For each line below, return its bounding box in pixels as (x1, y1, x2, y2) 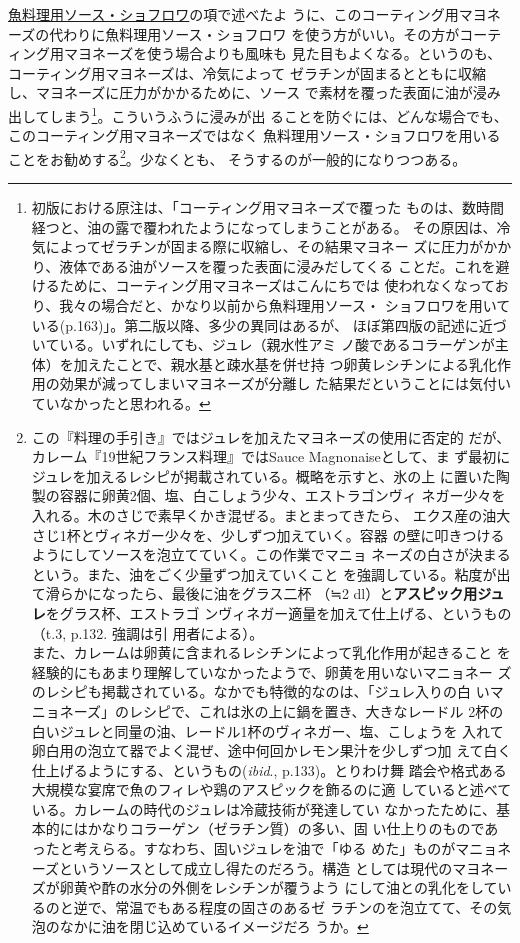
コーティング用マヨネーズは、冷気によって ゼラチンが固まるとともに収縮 (8, 62, 486, 83)
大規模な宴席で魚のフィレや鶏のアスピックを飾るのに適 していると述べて (31, 779, 512, 800)
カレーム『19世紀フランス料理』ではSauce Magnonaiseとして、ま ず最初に (31, 446, 511, 467)
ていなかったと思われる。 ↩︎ (31, 393, 211, 413)
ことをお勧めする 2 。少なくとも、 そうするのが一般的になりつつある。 (8, 145, 467, 169)
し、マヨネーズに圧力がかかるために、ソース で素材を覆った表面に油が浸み (8, 82, 501, 103)
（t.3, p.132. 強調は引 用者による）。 (31, 622, 264, 643)
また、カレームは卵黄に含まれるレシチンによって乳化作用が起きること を (31, 642, 511, 663)
